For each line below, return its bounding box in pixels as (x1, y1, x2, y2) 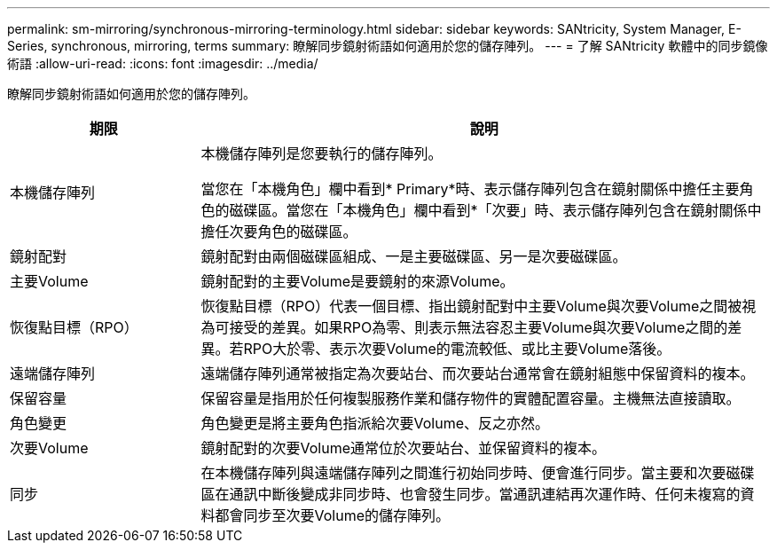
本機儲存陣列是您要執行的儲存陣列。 (200, 145, 443, 162)
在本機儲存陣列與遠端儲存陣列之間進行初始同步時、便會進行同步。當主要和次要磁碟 (200, 464, 755, 482)
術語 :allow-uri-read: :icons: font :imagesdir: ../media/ (7, 56, 318, 71)
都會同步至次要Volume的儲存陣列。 (215, 507, 451, 524)
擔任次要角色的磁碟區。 (200, 223, 357, 240)
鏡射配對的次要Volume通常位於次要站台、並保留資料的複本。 (200, 439, 607, 457)
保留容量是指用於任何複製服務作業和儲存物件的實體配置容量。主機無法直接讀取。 (200, 389, 741, 407)
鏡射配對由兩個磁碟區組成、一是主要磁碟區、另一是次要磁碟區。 (200, 247, 627, 265)
